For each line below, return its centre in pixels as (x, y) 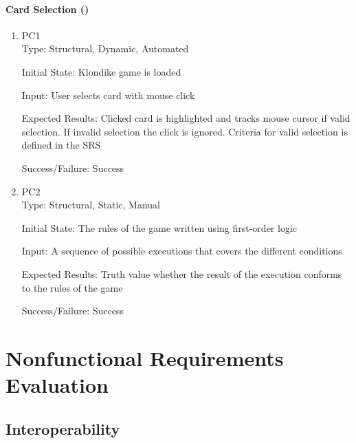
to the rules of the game (72, 287)
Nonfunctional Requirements (145, 357)
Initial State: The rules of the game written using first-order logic (159, 227)
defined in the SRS (61, 145)
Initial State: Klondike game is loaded (101, 71)
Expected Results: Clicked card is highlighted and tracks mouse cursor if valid (186, 118)
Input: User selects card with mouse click (108, 95)
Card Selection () (47, 9)
